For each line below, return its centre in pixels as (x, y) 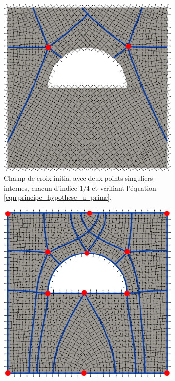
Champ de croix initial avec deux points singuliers (79, 178)
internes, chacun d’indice (41, 187)
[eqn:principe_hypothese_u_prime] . (58, 197)
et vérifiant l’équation (124, 187)
